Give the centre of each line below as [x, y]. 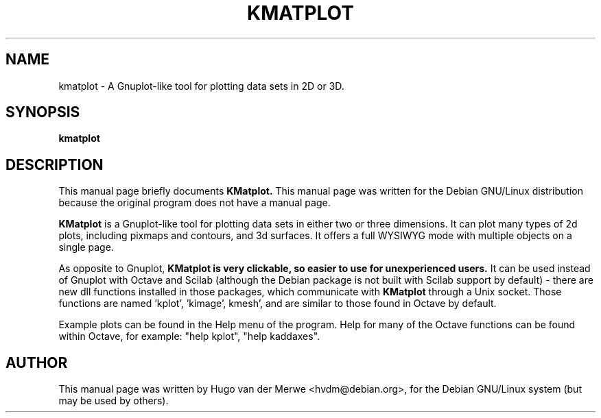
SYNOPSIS [43, 112]
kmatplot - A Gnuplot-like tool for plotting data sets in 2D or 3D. [201, 86]
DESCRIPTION [55, 164]
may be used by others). [114, 401]
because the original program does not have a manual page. [195, 203]
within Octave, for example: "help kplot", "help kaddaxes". [189, 336]
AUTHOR [37, 362]
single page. [86, 247]
